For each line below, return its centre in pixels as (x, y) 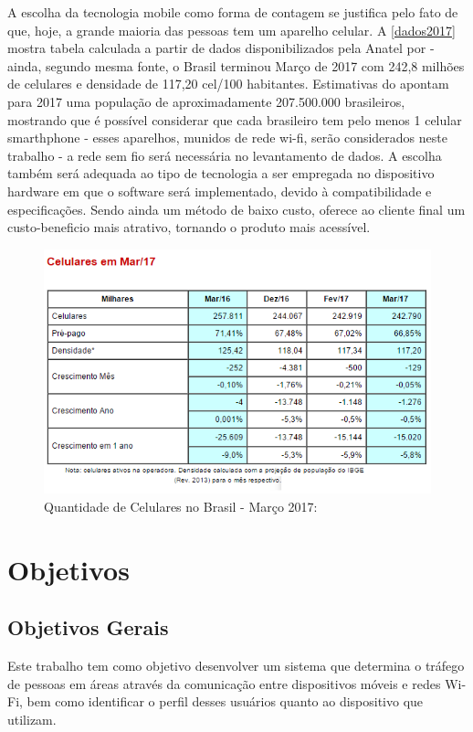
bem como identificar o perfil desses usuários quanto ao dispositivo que (225, 701)
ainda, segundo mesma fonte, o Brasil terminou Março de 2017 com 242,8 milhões (236, 65)
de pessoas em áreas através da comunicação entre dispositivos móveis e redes (224, 683)
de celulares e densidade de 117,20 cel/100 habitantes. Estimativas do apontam (228, 84)
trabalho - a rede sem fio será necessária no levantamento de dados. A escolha (225, 155)
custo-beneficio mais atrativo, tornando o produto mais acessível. (189, 227)
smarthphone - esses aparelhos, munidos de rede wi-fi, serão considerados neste (227, 138)
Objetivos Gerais (88, 627)
